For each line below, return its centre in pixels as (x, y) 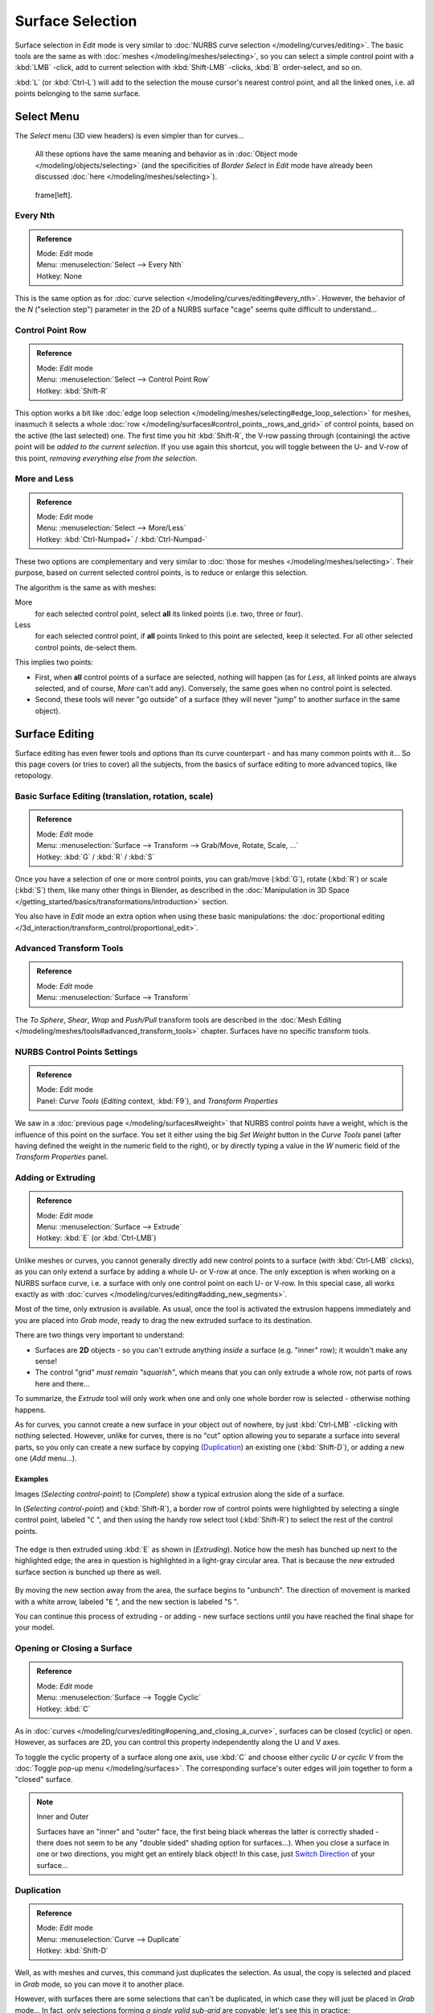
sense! (46, 1361)
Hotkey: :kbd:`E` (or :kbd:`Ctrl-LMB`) (96, 1238)
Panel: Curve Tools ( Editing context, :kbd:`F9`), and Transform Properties (158, 1101)
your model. (35, 1627)
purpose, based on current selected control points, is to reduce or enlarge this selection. (162, 572)
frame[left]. (53, 195)
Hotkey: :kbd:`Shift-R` (72, 391)
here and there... (62, 1383)
